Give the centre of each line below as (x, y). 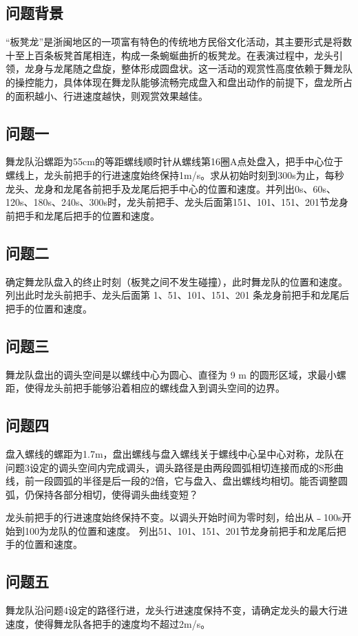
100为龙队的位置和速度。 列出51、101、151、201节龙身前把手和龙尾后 (180, 530)
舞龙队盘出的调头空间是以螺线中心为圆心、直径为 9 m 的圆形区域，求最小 (171, 374)
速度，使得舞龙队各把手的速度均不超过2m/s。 (108, 623)
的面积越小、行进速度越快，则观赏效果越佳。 (107, 95)
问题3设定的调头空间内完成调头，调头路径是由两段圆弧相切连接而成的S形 (170, 467)
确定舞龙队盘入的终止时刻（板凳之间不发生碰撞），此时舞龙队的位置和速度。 (177, 281)
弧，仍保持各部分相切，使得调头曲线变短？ (102, 494)
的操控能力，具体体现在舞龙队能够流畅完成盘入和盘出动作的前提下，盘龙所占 (179, 82)
